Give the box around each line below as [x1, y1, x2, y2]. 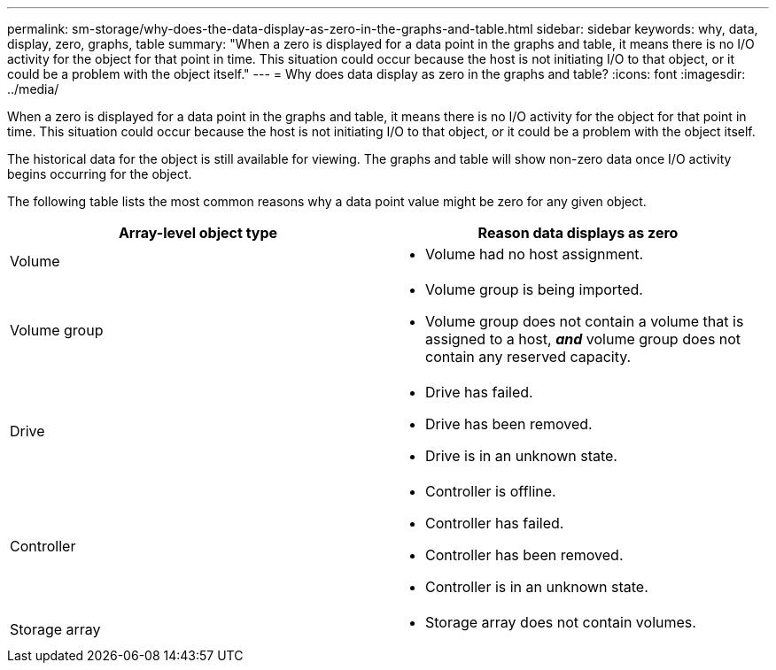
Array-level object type [118, 224, 278, 242]
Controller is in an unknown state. [425, 578, 648, 596]
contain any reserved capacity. [425, 348, 632, 366]
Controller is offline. [425, 482, 556, 500]
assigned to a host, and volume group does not [425, 330, 741, 348]
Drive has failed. [425, 383, 533, 401]
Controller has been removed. [425, 546, 624, 564]
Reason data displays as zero [477, 224, 679, 242]
